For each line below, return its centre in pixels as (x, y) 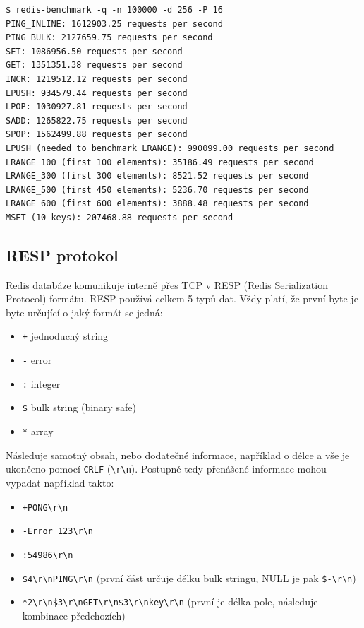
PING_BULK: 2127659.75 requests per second (109, 38)
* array (38, 431)
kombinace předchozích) (74, 615)
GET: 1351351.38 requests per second (94, 65)
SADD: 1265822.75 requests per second (97, 120)
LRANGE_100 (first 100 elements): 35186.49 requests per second (160, 162)
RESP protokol (62, 255)
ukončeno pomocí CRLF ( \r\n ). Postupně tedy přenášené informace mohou (166, 469)
